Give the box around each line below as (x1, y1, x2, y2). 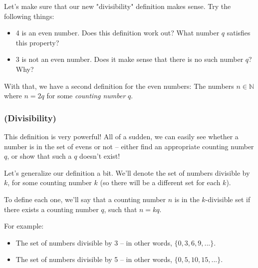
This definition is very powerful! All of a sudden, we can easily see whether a (4, 131, 239, 141)
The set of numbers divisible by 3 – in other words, (15, 237, 172, 248)
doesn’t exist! (79, 151, 120, 161)
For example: (4, 221, 44, 231)
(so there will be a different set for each (100, 177, 221, 188)
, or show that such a (7, 151, 72, 161)
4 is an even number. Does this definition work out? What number (15, 27, 220, 38)
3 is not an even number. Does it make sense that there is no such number (15, 54, 244, 64)
